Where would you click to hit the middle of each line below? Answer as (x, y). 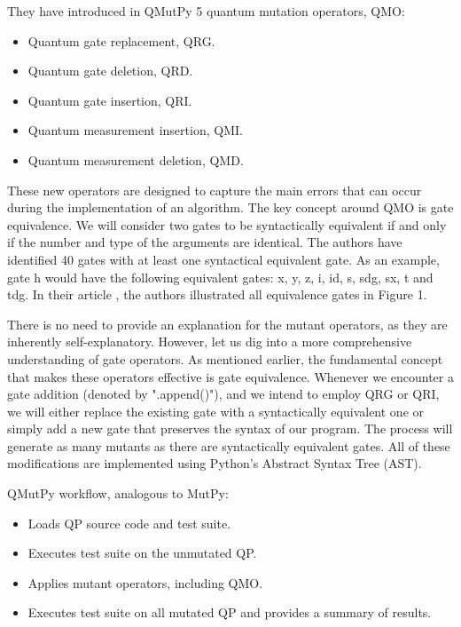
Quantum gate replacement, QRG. (121, 40)
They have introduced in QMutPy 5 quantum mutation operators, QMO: (206, 11)
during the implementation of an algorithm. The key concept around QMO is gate (230, 207)
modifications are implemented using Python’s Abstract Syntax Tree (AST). (215, 463)
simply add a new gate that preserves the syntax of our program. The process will (230, 429)
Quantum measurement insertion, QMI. (135, 130)
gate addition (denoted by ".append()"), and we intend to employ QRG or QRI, (223, 394)
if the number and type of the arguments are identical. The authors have (205, 242)
